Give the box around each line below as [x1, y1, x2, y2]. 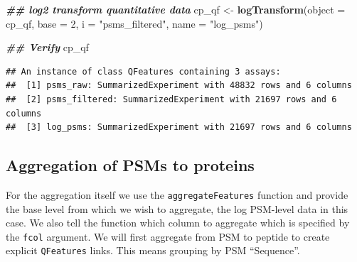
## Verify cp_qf [6, 40, 89, 55]
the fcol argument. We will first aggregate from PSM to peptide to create [6, 229, 330, 244]
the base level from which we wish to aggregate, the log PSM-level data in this [6, 201, 348, 216]
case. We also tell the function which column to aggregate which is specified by [6, 215, 350, 230]
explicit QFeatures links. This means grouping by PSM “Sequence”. [6, 243, 300, 258]
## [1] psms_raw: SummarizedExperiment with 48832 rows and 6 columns [6, 80, 352, 91]
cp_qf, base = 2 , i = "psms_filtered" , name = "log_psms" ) [6, 16, 263, 31]
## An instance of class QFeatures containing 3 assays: [6, 66, 281, 77]
